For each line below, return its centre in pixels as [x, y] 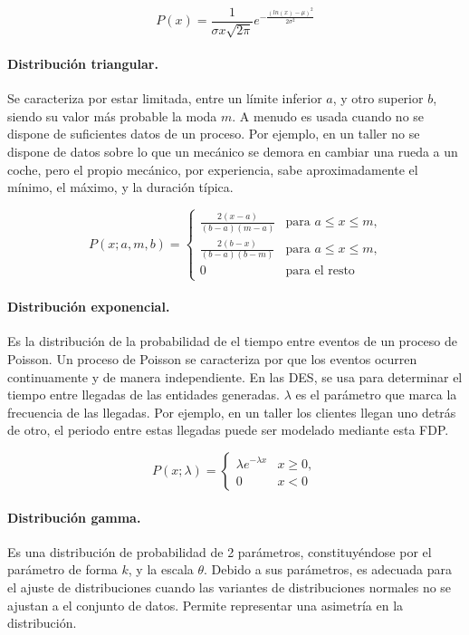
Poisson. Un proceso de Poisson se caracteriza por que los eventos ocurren [212, 359]
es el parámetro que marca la [376, 394]
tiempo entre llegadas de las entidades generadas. [144, 394]
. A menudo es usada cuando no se [328, 115]
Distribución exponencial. [89, 307]
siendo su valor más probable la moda [112, 115]
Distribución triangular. [83, 64]
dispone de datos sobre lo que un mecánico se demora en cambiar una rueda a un [233, 152]
